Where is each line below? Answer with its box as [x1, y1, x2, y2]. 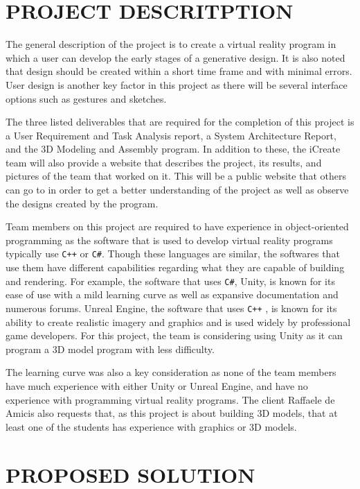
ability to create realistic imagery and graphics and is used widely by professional [6, 314, 351, 329]
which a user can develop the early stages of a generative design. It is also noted [6, 50, 345, 65]
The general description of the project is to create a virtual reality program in [6, 37, 336, 51]
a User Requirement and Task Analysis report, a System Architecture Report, [6, 128, 336, 142]
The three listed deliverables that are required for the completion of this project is [6, 114, 354, 129]
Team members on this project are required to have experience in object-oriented [6, 219, 349, 234]
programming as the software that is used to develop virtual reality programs [6, 232, 333, 247]
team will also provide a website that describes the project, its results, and [6, 155, 322, 169]
